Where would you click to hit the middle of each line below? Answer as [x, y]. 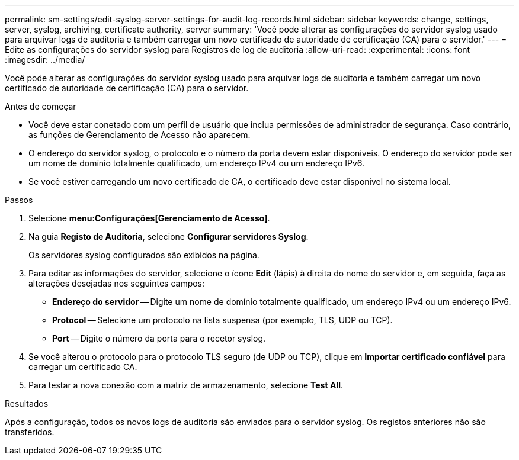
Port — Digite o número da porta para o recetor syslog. [159, 338]
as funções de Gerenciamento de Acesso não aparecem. [140, 135]
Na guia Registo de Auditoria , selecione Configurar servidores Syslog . [169, 237]
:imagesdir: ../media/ [45, 59]
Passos [19, 200]
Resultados [27, 403]
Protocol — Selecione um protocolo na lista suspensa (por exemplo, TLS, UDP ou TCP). [222, 320]
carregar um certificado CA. [83, 367]
